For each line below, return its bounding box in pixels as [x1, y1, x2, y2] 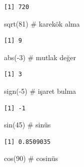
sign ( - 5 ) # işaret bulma [4, 85, 76, 96]
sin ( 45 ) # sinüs [4, 119, 51, 130]
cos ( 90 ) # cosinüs [4, 153, 58, 163]
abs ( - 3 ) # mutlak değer [4, 52, 76, 62]
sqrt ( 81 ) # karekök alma [4, 18, 80, 29]
